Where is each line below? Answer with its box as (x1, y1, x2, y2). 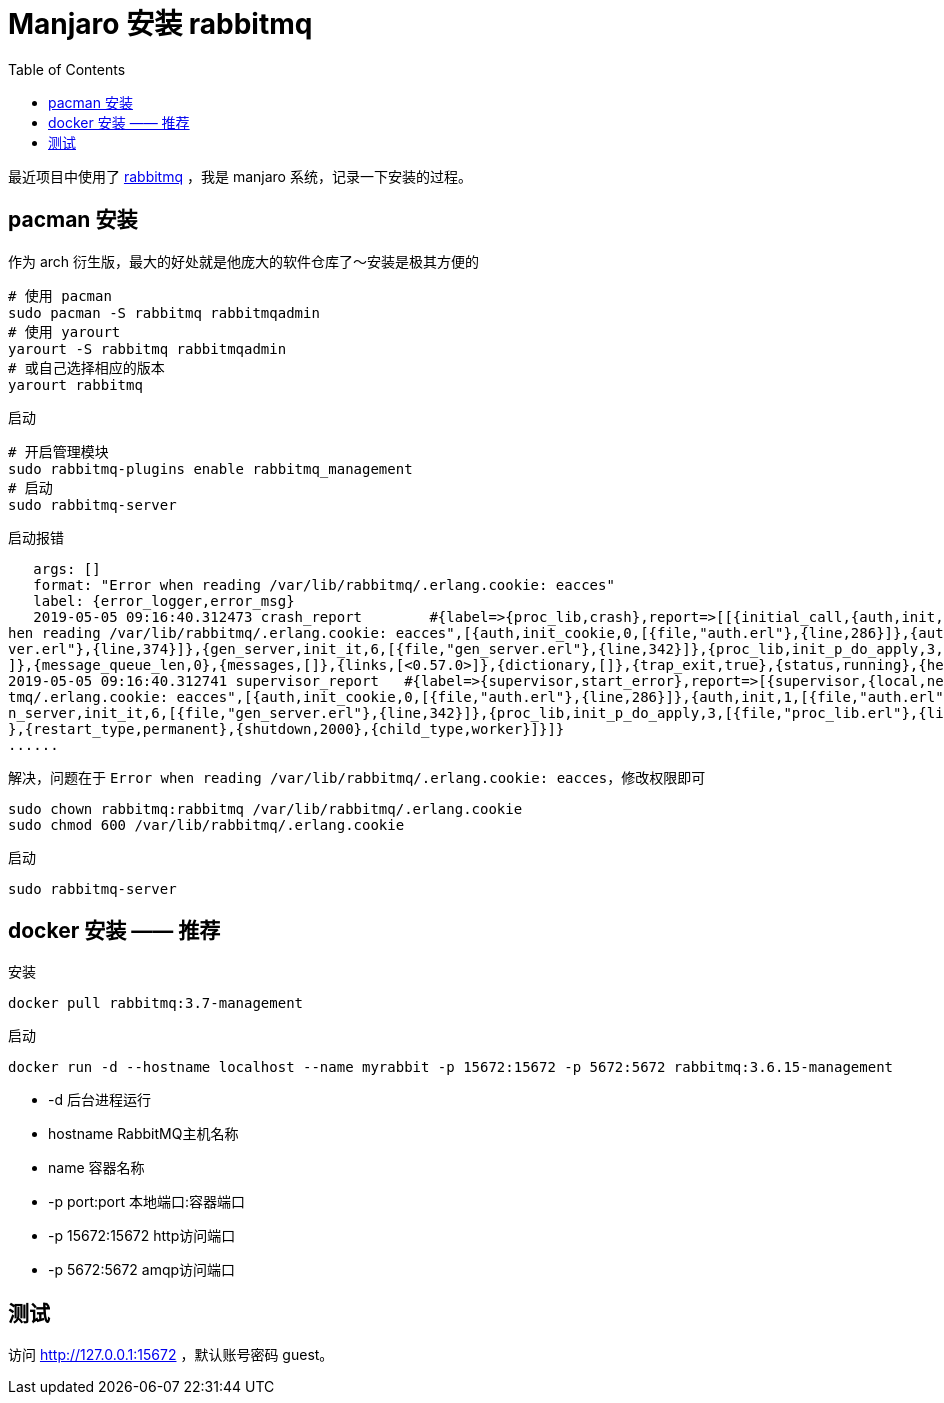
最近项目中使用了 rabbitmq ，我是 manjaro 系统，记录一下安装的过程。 (8, 167, 472, 185)
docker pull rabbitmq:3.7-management (8, 995, 304, 1012)
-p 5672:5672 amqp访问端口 (48, 1261, 236, 1279)
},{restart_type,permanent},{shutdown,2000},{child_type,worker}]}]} (8, 720, 565, 737)
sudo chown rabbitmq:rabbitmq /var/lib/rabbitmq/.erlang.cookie (8, 800, 523, 817)
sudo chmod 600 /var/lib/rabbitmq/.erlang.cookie (8, 816, 405, 833)
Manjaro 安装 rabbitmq (8, 7, 313, 41)
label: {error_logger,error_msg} (33, 592, 295, 609)
